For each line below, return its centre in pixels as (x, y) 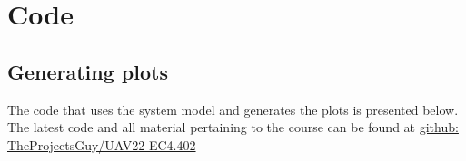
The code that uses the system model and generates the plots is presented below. (233, 109)
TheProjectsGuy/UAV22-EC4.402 (102, 144)
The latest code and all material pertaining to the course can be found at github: (233, 127)
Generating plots (88, 71)
